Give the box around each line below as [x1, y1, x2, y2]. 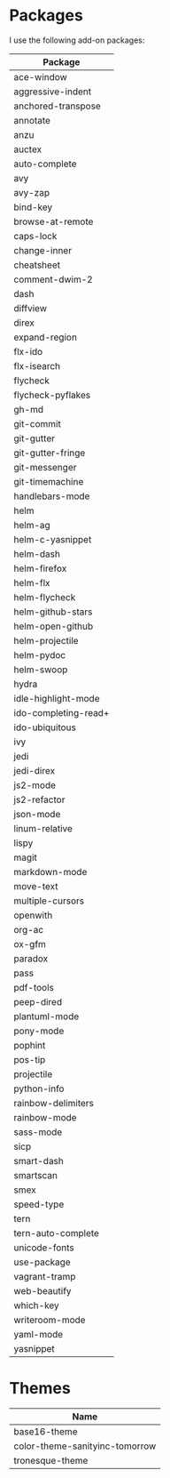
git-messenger [13, 461, 77, 473]
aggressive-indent [13, 85, 91, 98]
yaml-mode [13, 1328, 64, 1340]
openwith [13, 909, 53, 921]
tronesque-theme [13, 1454, 89, 1466]
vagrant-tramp [13, 1270, 76, 1282]
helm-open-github [13, 620, 94, 632]
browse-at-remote [13, 215, 94, 228]
